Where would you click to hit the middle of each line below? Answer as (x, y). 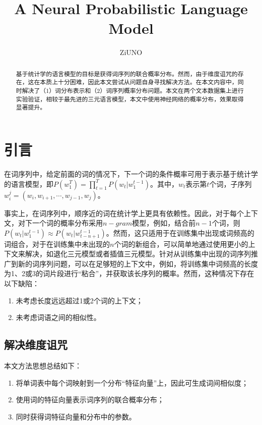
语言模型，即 (32, 183)
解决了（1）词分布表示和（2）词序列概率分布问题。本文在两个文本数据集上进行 (133, 91)
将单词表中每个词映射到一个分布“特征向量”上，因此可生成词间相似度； (132, 382)
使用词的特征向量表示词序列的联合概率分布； (90, 400)
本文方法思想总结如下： (43, 366)
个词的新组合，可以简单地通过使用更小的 (181, 244)
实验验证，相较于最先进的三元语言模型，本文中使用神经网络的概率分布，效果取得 (130, 99)
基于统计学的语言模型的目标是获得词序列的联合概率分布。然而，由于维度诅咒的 (127, 73)
